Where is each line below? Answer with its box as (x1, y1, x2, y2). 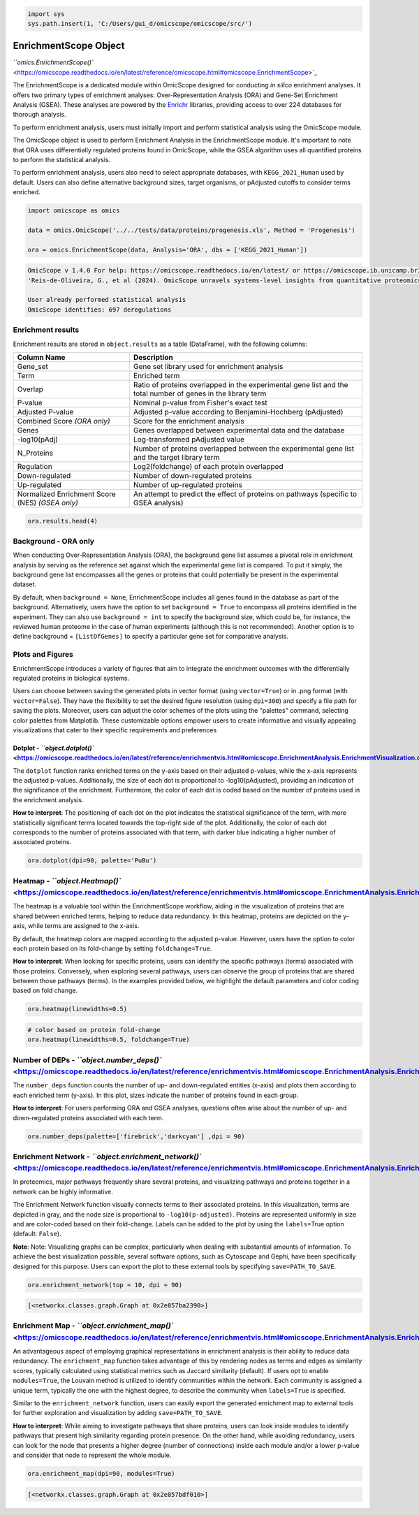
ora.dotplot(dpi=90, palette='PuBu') (27, 857, 157, 864)
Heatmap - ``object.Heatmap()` (13, 876, 122, 885)
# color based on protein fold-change (27, 1026, 161, 1034)
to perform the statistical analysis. (13, 156, 111, 164)
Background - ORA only (13, 536, 94, 546)
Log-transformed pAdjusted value (133, 434, 244, 444)
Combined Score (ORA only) (17, 416, 111, 426)
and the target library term (133, 452, 220, 462)
